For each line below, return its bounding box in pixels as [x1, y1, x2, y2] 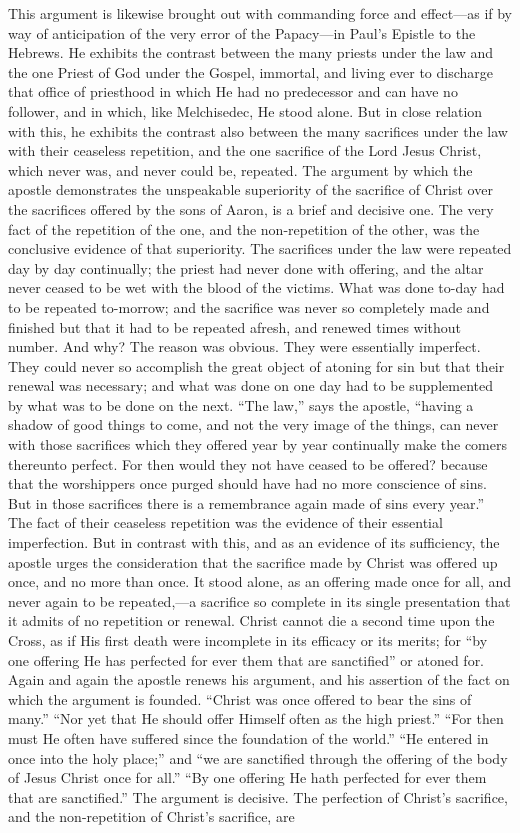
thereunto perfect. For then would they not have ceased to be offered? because [8, 453, 488, 474]
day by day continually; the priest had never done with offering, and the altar [8, 257, 484, 278]
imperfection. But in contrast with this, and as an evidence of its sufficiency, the [8, 532, 500, 553]
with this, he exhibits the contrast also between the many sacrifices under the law [8, 120, 508, 141]
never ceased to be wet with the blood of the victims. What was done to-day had [8, 277, 505, 298]
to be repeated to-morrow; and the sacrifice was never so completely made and [8, 296, 490, 317]
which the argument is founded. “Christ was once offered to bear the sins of [8, 688, 472, 709]
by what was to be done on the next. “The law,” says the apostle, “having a [8, 394, 474, 415]
